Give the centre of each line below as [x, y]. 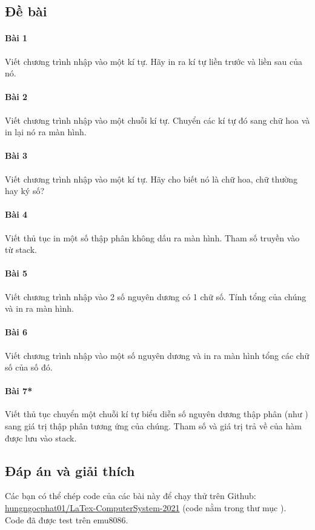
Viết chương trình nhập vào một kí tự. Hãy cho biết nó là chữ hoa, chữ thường [151, 179]
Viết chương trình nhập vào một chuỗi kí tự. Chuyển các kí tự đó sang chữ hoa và [157, 120]
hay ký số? [25, 191]
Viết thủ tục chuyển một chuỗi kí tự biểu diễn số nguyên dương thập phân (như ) [157, 414]
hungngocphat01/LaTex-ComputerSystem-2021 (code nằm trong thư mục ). [146, 508]
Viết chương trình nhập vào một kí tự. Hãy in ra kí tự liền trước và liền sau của [154, 61]
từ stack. [21, 250]
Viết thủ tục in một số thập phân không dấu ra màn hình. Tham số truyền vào [152, 237]
